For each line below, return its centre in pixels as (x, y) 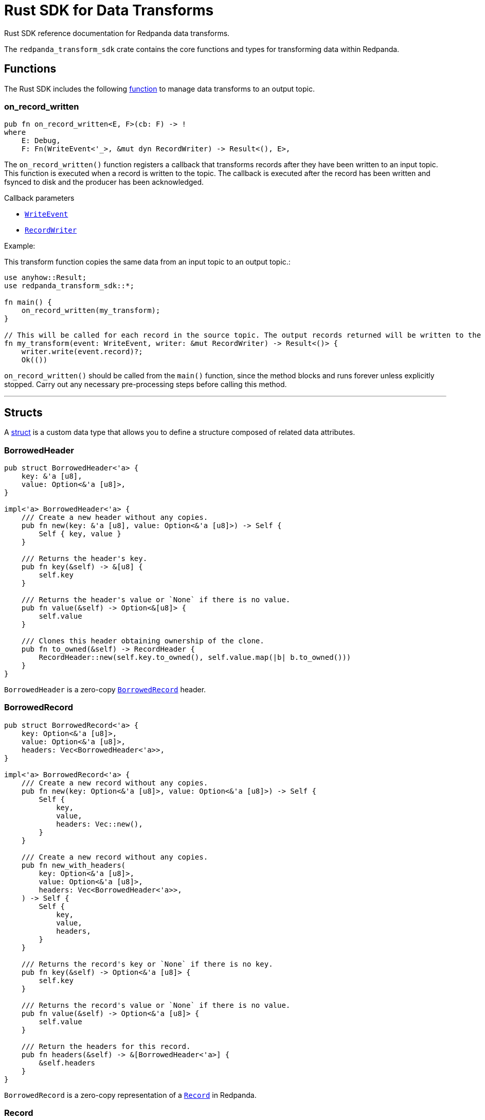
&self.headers (67, 1063)
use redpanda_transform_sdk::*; (69, 286)
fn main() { (28, 302)
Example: (20, 246)
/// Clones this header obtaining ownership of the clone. (143, 641)
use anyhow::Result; (46, 278)
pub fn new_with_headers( (74, 865)
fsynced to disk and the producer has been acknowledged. (104, 182)
